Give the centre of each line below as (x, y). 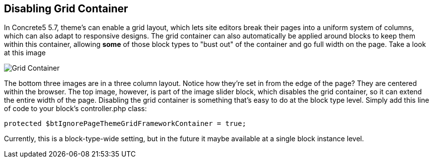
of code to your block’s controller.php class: (76, 109)
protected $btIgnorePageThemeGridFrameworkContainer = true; (125, 124)
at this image (25, 53)
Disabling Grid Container (66, 9)
